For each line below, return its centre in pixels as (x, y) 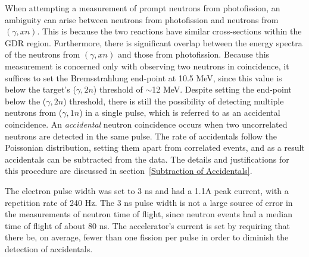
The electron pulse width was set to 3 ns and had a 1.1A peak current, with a (147, 190)
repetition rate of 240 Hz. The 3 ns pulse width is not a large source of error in (149, 202)
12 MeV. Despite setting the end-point (222, 89)
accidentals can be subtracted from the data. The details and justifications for (147, 159)
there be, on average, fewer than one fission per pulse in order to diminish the (147, 237)
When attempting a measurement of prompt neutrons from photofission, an (143, 8)
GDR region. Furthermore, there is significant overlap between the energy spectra (154, 42)
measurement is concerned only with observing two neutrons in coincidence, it (147, 66)
